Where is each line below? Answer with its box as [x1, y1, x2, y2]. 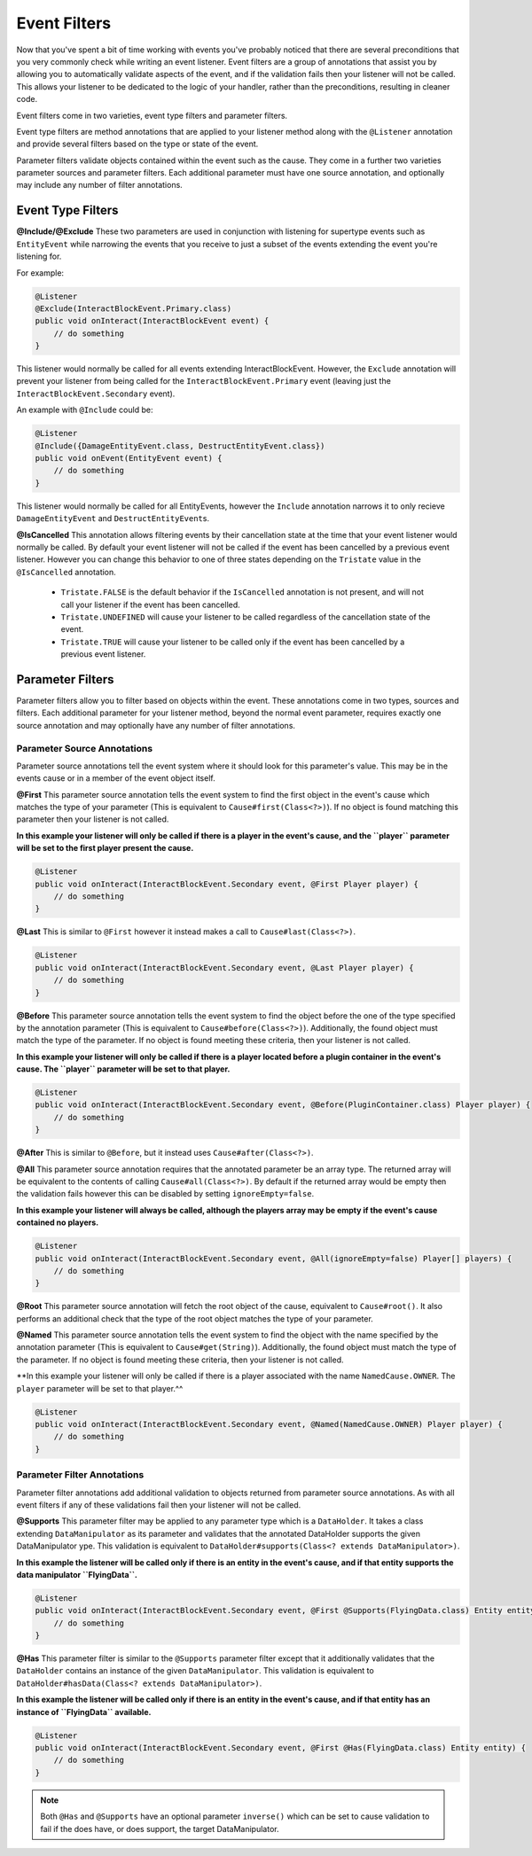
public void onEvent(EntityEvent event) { [35, 453, 223, 463]
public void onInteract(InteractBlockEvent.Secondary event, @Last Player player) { [35, 963, 414, 972]
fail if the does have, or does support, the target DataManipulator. [40, 1823, 279, 1834]
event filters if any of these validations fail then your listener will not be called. [16, 1499, 301, 1510]
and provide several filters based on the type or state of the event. [16, 138, 259, 150]
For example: [16, 267, 65, 278]
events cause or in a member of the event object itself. [16, 773, 216, 784]
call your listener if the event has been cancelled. [60, 599, 241, 610]
